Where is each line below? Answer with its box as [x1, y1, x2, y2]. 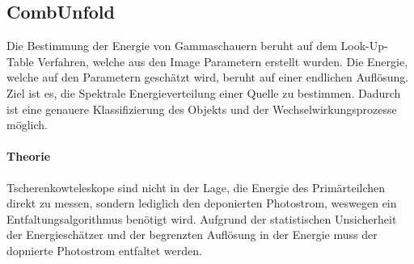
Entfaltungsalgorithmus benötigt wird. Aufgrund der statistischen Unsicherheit [6, 210, 397, 227]
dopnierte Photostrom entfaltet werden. [6, 241, 202, 258]
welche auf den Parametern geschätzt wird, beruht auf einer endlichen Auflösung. [6, 69, 409, 86]
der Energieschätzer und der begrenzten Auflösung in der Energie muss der [6, 226, 378, 243]
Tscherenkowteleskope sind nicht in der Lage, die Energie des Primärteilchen [6, 178, 386, 195]
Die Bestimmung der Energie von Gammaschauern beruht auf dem [6, 37, 337, 54]
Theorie [6, 148, 51, 165]
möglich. [6, 116, 48, 133]
